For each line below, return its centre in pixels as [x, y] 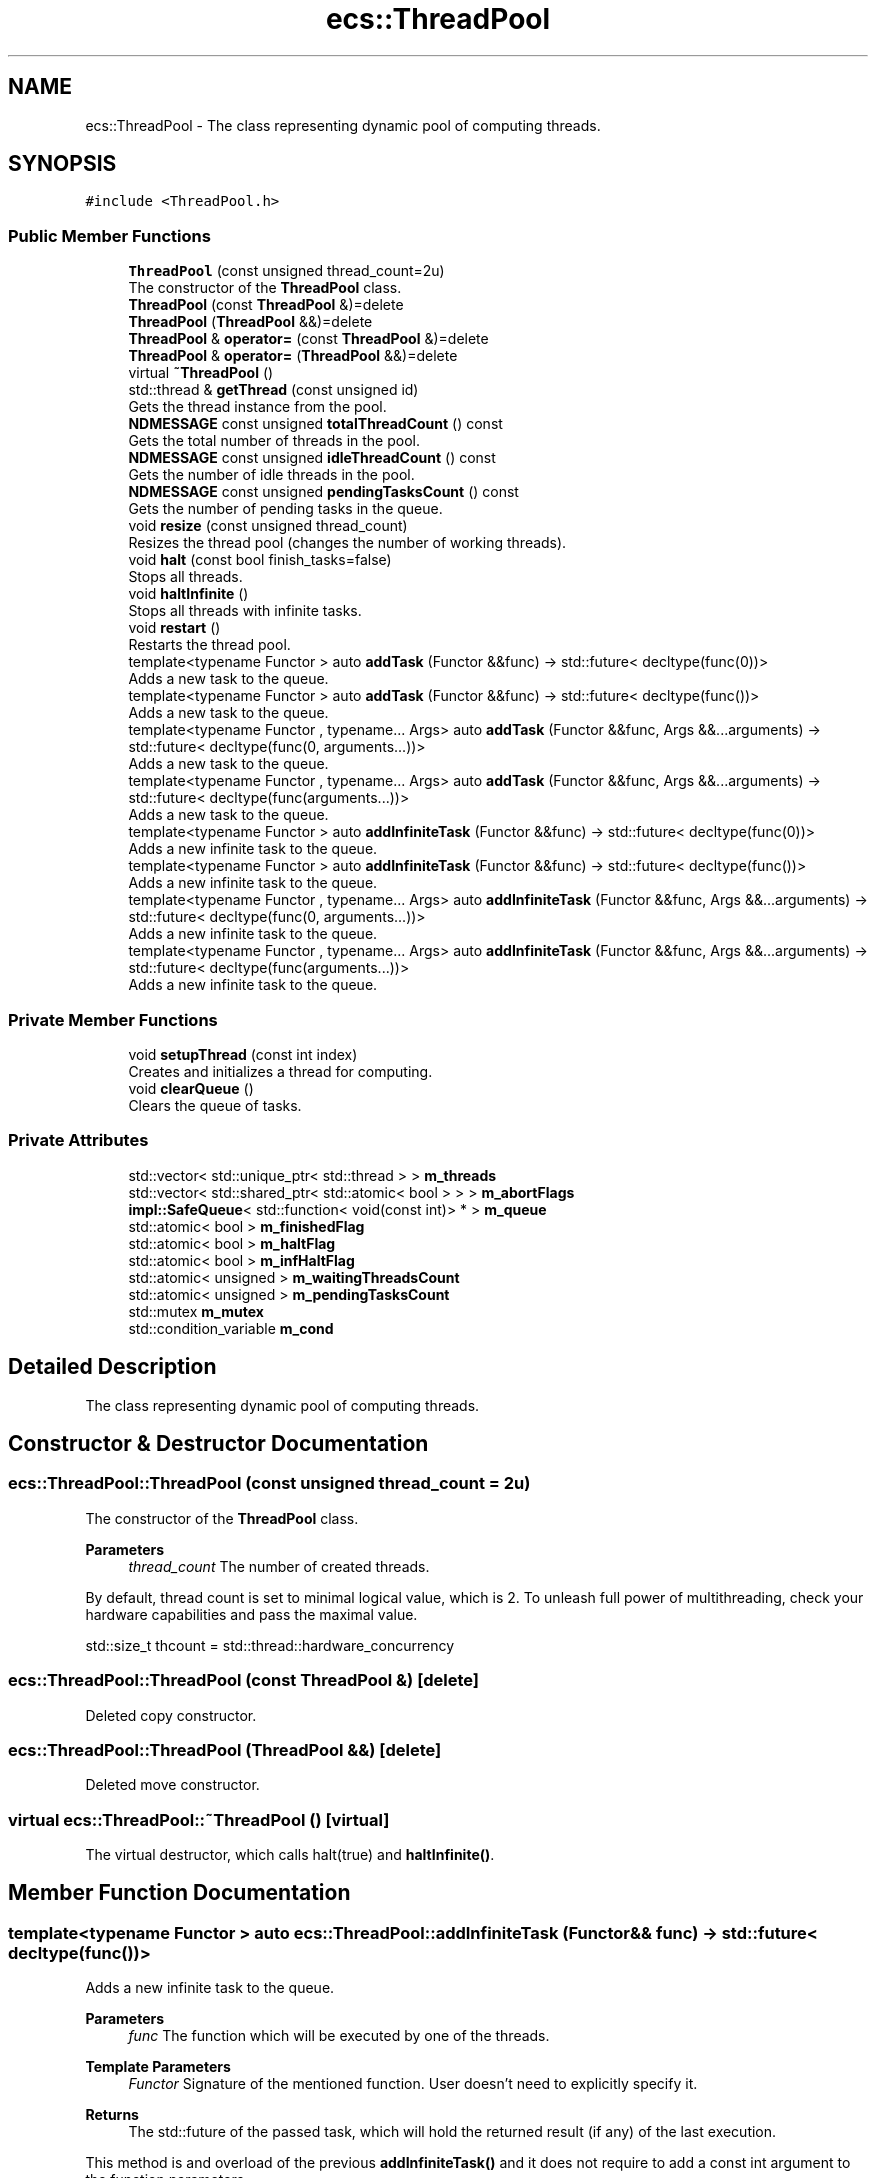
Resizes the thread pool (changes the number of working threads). [347, 543]
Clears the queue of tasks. [215, 1105]
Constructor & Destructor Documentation [218, 1443]
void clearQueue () [191, 1088]
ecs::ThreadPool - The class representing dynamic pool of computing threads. [343, 125]
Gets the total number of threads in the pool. [274, 441]
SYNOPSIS [62, 164]
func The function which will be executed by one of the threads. [339, 2036]
